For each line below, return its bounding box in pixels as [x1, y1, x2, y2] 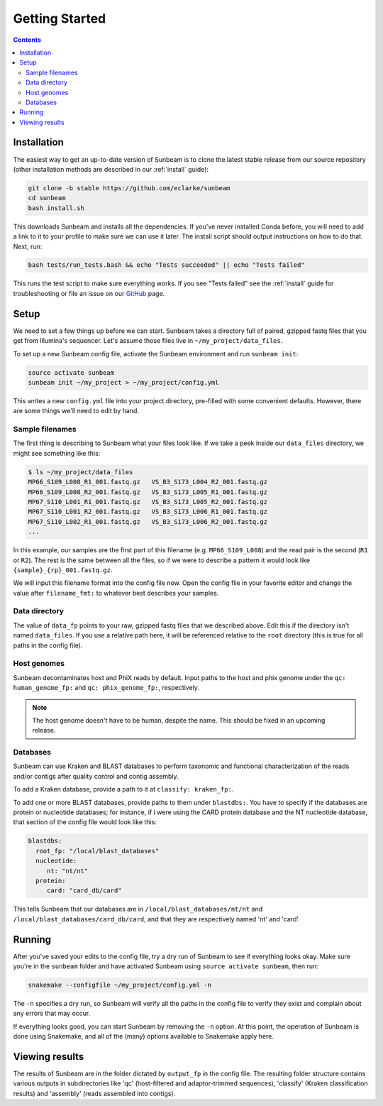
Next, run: [13, 242, 43, 251]
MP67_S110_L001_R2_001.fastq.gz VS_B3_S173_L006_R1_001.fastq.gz [28, 508, 268, 516]
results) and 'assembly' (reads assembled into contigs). [13, 1089, 176, 1097]
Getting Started [13, 11, 106, 26]
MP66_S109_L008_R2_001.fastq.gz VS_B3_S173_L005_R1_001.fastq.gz [28, 488, 268, 496]
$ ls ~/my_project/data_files [28, 468, 133, 476]
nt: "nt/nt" [46, 867, 89, 875]
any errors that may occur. [13, 1009, 91, 1018]
